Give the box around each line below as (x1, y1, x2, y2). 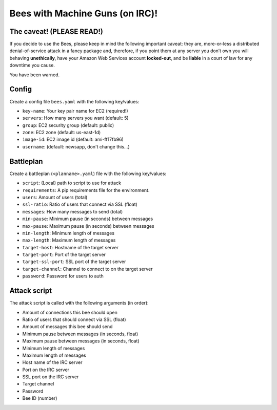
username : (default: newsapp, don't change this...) (22, 143, 130, 149)
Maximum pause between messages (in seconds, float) (22, 338, 140, 344)
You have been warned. (9, 72, 60, 78)
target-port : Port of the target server (22, 251, 106, 258)
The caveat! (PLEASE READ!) (9, 27, 104, 36)
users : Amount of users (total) (22, 194, 88, 200)
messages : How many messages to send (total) (22, 208, 123, 214)
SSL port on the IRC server (22, 374, 79, 380)
